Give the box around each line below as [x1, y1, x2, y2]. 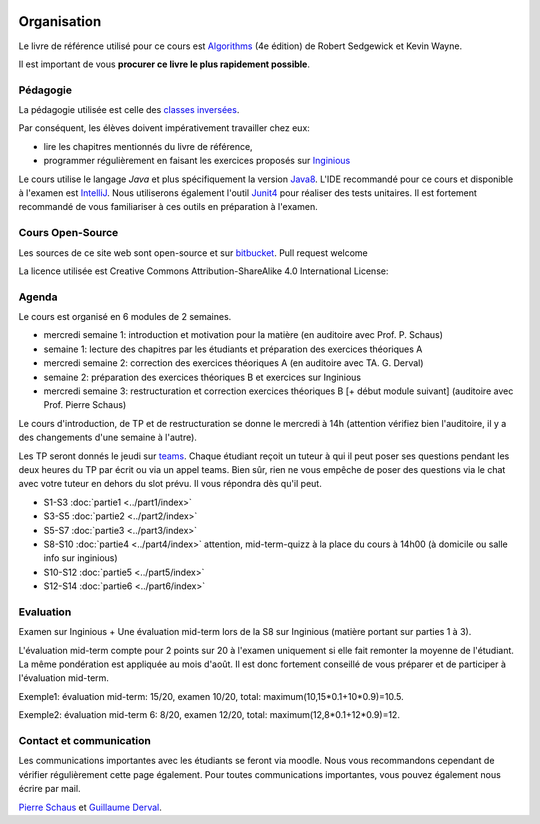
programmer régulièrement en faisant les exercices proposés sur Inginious [43, 155, 351, 167]
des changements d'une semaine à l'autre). [18, 431, 197, 444]
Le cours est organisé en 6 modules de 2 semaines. [18, 311, 232, 323]
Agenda [18, 290, 58, 304]
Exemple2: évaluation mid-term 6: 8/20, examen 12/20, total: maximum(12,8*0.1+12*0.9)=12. [18, 709, 400, 721]
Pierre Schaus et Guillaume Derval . [18, 801, 162, 813]
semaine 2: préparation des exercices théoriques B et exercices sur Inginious [43, 371, 362, 383]
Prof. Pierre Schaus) [43, 399, 127, 411]
